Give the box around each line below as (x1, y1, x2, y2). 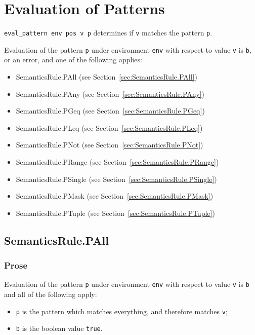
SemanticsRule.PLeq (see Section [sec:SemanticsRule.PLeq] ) (16, 122, 203, 133)
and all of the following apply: (4, 289, 97, 300)
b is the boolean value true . (16, 323, 103, 333)
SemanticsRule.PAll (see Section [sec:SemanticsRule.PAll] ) (16, 71, 197, 82)
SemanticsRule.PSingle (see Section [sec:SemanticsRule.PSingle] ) (16, 173, 217, 184)
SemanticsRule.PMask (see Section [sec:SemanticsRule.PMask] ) (16, 191, 214, 201)
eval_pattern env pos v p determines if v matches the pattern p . (4, 27, 212, 38)
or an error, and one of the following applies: (4, 54, 142, 65)
